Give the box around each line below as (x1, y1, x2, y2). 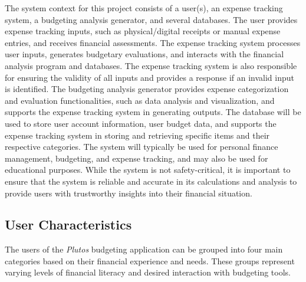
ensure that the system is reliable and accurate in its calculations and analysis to (5, 175, 297, 187)
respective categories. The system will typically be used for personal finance (5, 140, 278, 153)
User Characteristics (5, 215, 132, 234)
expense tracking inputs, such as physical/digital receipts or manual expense (5, 25, 281, 37)
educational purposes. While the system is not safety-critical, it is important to (5, 163, 291, 176)
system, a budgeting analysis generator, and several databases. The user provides (5, 13, 298, 25)
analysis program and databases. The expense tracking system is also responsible (5, 59, 297, 71)
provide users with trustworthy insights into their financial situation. (5, 186, 252, 199)
